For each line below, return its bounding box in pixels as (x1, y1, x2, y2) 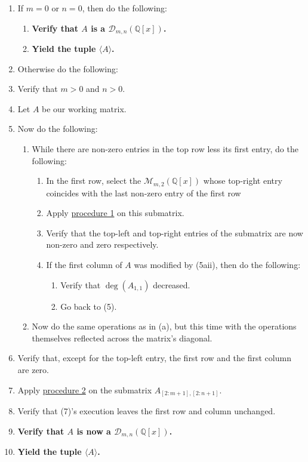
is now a (76, 424, 111, 437)
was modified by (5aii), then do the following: (134, 258, 301, 271)
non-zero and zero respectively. (46, 238, 159, 251)
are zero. (17, 364, 49, 375)
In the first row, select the (46, 174, 141, 187)
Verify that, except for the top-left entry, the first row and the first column (17, 352, 291, 364)
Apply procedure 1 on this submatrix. (46, 207, 184, 219)
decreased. (153, 278, 190, 291)
